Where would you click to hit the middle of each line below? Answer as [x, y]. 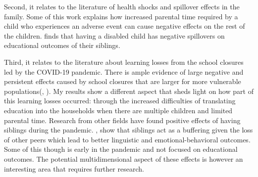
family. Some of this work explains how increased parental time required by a [121, 16]
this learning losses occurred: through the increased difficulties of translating [120, 101]
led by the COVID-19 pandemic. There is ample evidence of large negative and [124, 71]
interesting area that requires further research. [74, 168]
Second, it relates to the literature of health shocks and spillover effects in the [122, 6]
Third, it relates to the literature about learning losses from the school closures [124, 62]
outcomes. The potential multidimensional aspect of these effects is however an [124, 158]
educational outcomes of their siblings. [62, 45]
